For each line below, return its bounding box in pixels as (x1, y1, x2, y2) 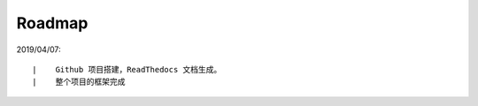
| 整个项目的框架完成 (32, 77, 126, 87)
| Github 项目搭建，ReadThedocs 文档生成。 (32, 64, 222, 74)
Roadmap (16, 13, 89, 33)
